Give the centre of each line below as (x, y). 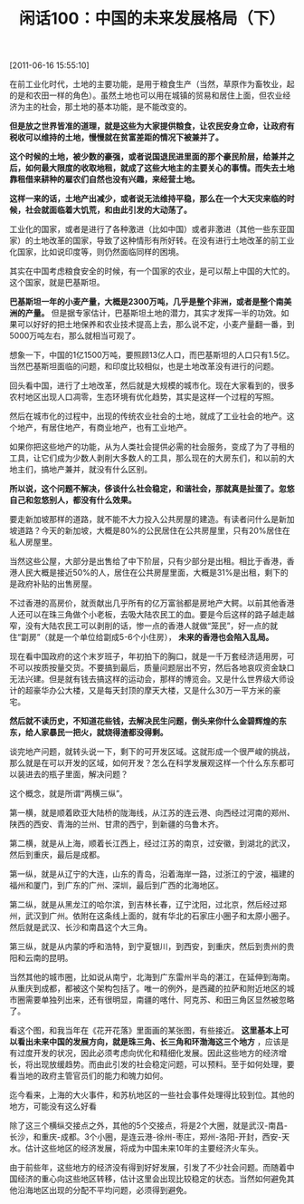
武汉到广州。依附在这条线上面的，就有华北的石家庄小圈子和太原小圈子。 (160, 916)
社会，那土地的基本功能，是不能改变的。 (116, 107)
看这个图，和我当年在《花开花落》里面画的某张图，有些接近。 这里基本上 (145, 1031)
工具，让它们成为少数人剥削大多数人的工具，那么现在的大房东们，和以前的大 (152, 458)
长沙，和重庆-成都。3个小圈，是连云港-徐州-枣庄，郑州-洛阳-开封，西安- (146, 1137)
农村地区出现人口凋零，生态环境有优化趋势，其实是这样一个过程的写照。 (144, 397)
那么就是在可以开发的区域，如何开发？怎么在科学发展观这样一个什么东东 (144, 763)
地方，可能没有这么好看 (53, 1106)
